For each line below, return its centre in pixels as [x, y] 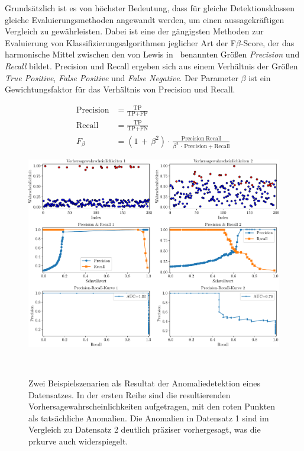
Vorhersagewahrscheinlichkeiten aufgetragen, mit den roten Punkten [152, 406]
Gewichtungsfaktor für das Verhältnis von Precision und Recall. [120, 89]
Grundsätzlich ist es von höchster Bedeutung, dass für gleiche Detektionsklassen [150, 8]
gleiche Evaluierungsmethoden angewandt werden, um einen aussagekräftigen [145, 19]
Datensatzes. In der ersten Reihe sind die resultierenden [130, 394]
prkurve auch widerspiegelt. [78, 441]
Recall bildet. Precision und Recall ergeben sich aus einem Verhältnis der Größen [151, 65]
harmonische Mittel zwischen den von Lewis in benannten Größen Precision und [152, 54]
